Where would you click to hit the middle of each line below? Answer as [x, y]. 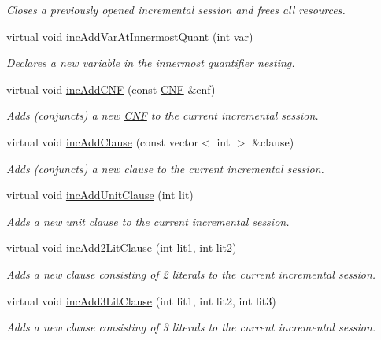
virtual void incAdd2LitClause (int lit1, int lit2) [122, 248]
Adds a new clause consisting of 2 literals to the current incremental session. [191, 273]
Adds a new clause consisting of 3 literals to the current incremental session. [191, 327]
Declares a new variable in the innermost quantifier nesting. [151, 63]
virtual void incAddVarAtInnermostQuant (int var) [130, 36]
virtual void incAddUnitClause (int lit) [100, 195]
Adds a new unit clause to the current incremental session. [148, 221]
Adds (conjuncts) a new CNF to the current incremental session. [163, 115]
